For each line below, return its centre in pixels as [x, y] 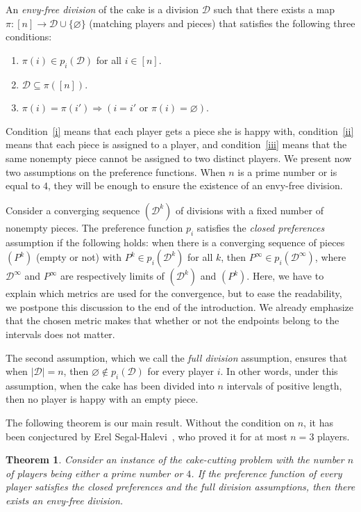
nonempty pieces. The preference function [94, 227]
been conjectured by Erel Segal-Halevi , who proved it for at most [146, 436]
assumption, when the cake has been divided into [110, 385]
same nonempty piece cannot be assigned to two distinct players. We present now [179, 158]
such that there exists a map [274, 9]
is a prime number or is [287, 171]
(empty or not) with [79, 257]
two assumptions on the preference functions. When [116, 171]
